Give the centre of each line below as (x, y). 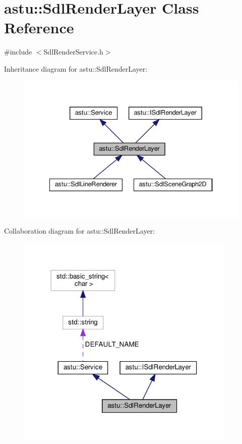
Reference (39, 27)
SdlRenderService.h (73, 52)
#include (18, 52)
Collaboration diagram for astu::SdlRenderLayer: (79, 231)
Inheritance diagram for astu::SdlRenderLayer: (76, 68)
